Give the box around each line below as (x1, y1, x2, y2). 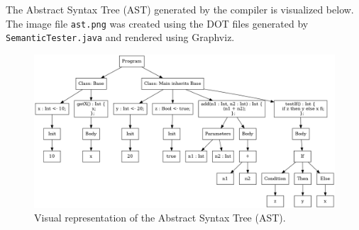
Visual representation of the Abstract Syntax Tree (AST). (34, 210, 286, 225)
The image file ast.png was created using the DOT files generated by (6, 16, 309, 30)
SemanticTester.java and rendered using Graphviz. (6, 30, 235, 45)
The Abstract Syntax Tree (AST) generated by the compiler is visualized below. (6, 2, 354, 16)
